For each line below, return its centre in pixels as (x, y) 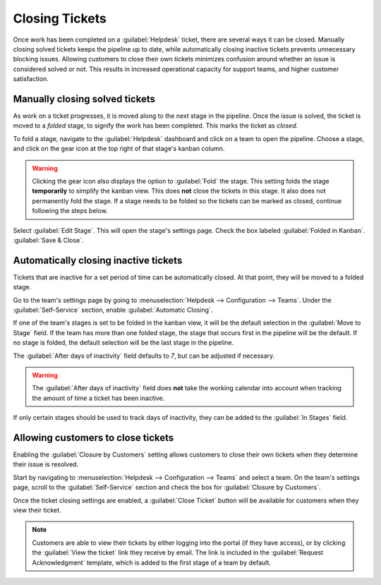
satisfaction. (31, 79)
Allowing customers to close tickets (93, 438)
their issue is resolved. (46, 464)
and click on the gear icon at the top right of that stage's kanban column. (119, 149)
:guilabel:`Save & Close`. (48, 240)
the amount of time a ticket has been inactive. (98, 398)
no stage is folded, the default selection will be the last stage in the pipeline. (123, 343)
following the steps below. (70, 211)
